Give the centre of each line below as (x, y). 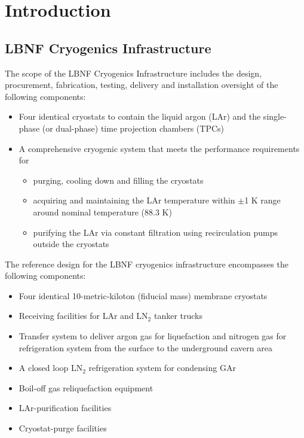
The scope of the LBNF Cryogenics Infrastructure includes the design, (133, 73)
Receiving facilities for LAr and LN (83, 316)
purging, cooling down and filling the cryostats (118, 180)
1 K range (262, 200)
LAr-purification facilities (65, 408)
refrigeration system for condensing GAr (162, 368)
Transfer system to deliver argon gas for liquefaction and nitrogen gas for (153, 336)
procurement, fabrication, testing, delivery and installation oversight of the (142, 85)
